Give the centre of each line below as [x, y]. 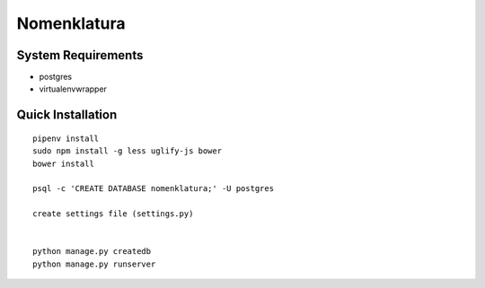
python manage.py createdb [92, 252]
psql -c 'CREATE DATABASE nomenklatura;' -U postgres [153, 189]
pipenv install [66, 138]
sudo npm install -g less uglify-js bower [128, 151]
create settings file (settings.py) [113, 214]
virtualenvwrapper [73, 89]
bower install [63, 163]
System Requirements [80, 55]
